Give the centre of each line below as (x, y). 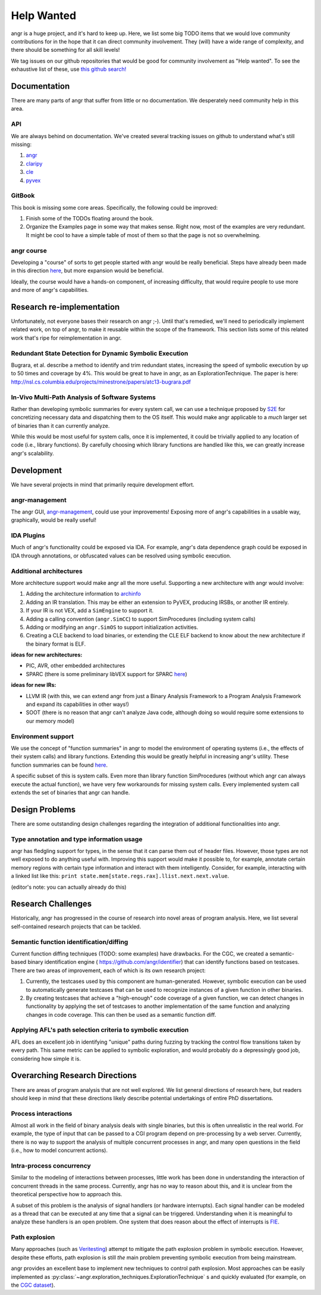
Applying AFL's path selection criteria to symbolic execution (100, 1030)
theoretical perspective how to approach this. (67, 1194)
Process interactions (42, 1113)
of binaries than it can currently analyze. (60, 425)
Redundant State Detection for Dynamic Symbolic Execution (100, 353)
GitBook (23, 195)
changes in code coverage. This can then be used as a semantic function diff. (121, 1014)
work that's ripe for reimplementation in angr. (66, 338)
